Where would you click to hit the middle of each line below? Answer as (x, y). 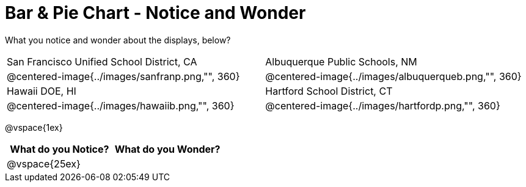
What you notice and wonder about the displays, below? (118, 40)
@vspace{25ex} (44, 163)
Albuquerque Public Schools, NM (341, 61)
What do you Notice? (60, 149)
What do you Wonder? (167, 149)
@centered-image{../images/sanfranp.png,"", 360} (123, 76)
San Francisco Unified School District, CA (102, 61)
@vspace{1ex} (34, 127)
